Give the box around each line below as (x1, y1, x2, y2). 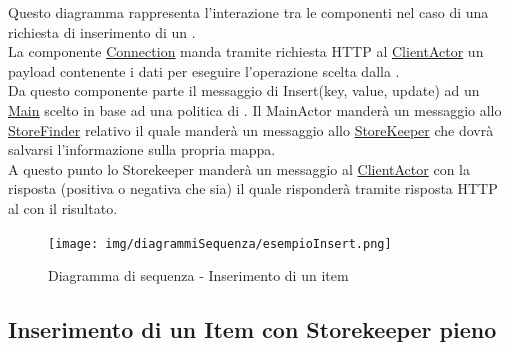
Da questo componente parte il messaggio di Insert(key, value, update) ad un (8, 80, 480, 101)
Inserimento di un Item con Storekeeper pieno (8, 314, 497, 345)
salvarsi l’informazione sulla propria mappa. (8, 139, 276, 160)
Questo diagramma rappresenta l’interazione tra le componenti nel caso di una (8, 2, 489, 22)
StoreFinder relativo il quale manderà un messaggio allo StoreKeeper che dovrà (8, 119, 494, 140)
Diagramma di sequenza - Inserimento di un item (48, 265, 349, 286)
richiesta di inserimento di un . (8, 21, 196, 42)
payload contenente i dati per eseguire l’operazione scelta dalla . (8, 60, 400, 81)
